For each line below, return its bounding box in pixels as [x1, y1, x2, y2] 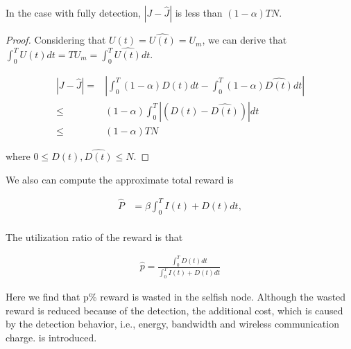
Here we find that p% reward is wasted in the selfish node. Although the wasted [6, 289, 346, 303]
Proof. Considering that [6, 33, 106, 47]
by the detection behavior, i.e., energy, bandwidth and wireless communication [6, 316, 339, 331]
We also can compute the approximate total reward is [6, 172, 234, 186]
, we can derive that [202, 33, 287, 47]
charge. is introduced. [6, 330, 97, 344]
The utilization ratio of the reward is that [6, 229, 183, 244]
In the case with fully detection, [6, 6, 141, 19]
